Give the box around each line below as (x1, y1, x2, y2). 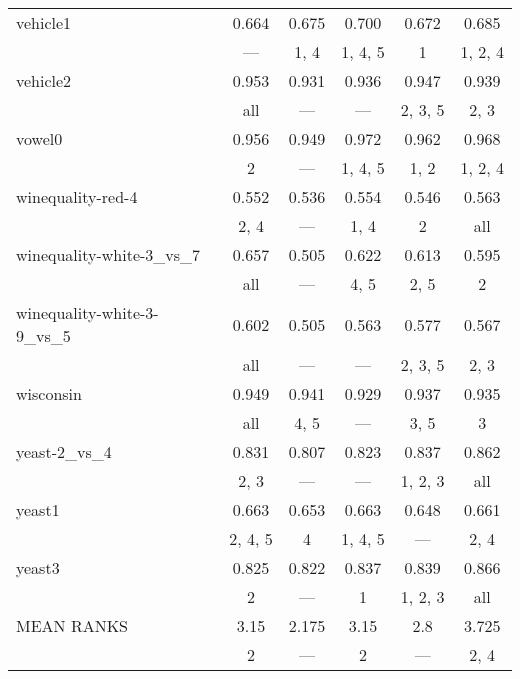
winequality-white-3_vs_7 (16, 243, 201, 266)
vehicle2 (16, 69, 72, 92)
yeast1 (16, 498, 60, 521)
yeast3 (16, 556, 60, 579)
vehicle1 (16, 11, 72, 34)
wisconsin (16, 382, 82, 405)
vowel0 (16, 127, 63, 150)
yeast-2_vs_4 (16, 440, 112, 463)
